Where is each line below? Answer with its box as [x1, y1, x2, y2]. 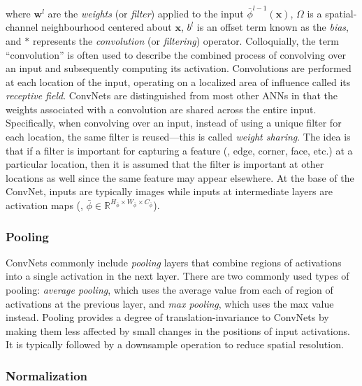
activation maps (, [6, 198, 83, 213]
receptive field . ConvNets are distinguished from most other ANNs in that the [6, 88, 338, 103]
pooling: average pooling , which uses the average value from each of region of [6, 283, 333, 297]
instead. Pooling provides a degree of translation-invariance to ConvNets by [6, 310, 329, 324]
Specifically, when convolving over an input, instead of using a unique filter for [6, 115, 342, 130]
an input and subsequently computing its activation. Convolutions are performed [6, 61, 352, 76]
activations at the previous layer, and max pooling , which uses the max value [6, 296, 334, 310]
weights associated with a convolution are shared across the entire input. [6, 101, 317, 116]
